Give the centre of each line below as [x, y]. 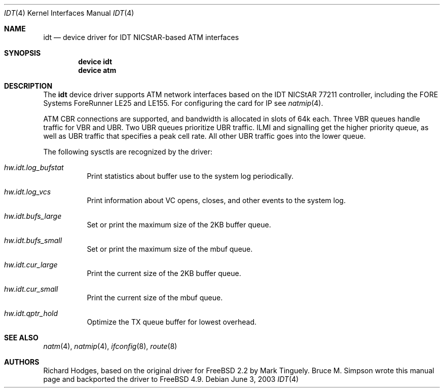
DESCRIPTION [28, 86]
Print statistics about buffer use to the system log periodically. [190, 176]
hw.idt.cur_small [31, 289]
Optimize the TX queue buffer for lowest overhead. [172, 322]
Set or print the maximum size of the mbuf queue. [170, 249]
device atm [97, 70]
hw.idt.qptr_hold [31, 313]
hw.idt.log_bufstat [34, 167]
